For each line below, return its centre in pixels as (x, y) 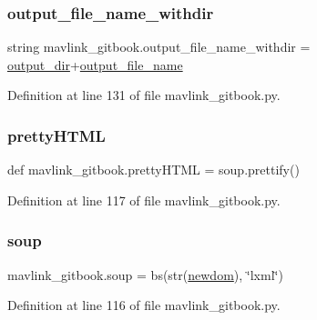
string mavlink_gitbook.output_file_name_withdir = (159, 47)
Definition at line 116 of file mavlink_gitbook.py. (144, 305)
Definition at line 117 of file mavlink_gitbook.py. (144, 200)
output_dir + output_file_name (95, 64)
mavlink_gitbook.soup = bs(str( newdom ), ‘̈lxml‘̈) (145, 274)
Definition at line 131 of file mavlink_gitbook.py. (144, 95)
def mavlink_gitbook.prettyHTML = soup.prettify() (153, 170)
